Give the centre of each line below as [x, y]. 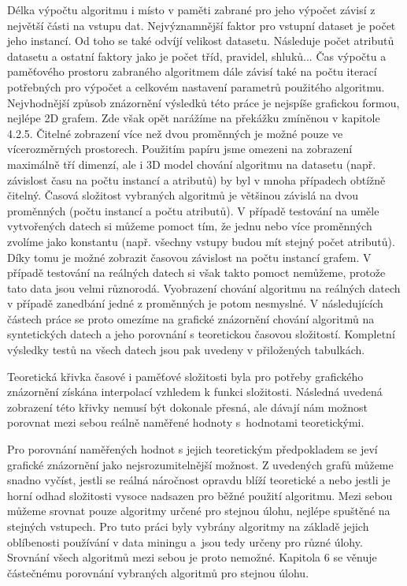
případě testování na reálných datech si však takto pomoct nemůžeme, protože [196, 272]
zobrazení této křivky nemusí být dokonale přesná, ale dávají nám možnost [188, 407]
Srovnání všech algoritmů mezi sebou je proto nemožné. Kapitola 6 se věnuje [192, 557]
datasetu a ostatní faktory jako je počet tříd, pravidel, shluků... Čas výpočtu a [197, 56]
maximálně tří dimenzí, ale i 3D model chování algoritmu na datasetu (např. [192, 164]
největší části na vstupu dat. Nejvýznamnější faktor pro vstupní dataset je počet [202, 25]
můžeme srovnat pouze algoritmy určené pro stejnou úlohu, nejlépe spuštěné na [199, 511]
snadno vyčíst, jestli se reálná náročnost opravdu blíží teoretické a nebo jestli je [199, 480]
